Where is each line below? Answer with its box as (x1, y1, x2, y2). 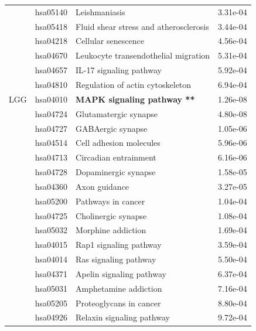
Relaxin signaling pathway (76, 311, 170, 323)
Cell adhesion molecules (76, 137, 161, 149)
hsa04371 (35, 267, 68, 279)
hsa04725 (35, 209, 68, 221)
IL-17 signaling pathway (76, 64, 162, 76)
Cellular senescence (76, 35, 144, 47)
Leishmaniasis (76, 5, 125, 18)
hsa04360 (35, 180, 68, 192)
